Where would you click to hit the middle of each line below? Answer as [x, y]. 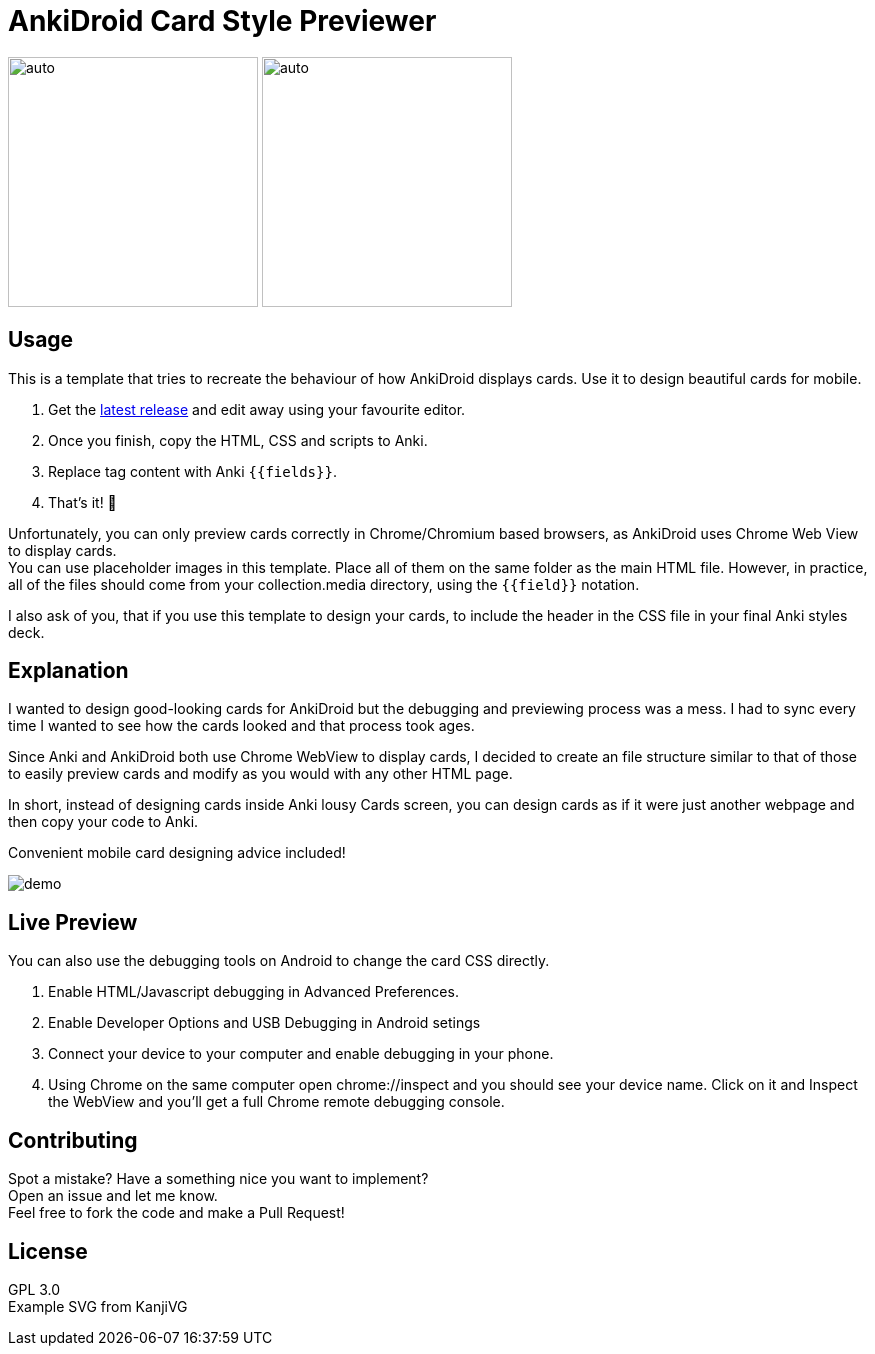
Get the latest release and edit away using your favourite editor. [257, 409]
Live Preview [73, 922]
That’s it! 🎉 [82, 502]
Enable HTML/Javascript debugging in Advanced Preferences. [253, 992]
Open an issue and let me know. [113, 1196]
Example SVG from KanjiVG [98, 1306]
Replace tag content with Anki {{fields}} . [192, 471]
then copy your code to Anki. [103, 822]
